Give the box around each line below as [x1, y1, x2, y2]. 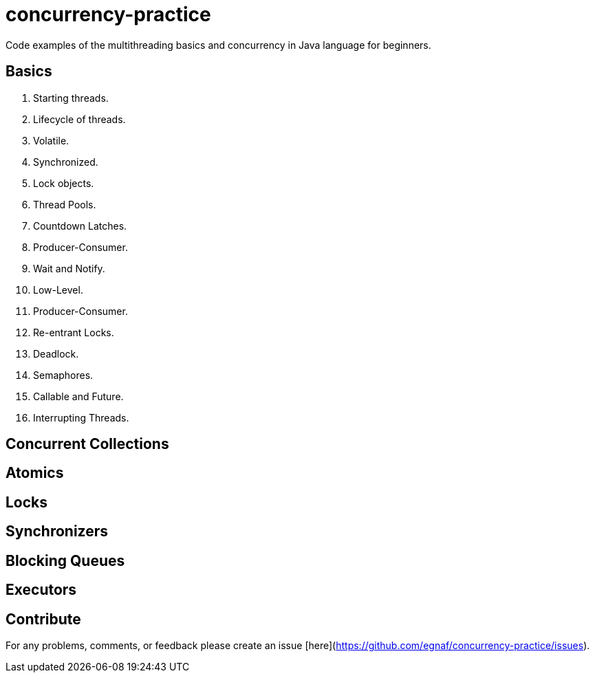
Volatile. [33, 134, 69, 146]
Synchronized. [33, 155, 98, 168]
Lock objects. [33, 177, 94, 189]
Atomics [6, 464, 64, 482]
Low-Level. [33, 283, 83, 296]
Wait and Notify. [33, 262, 105, 274]
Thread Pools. [33, 198, 96, 210]
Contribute [6, 610, 81, 628]
